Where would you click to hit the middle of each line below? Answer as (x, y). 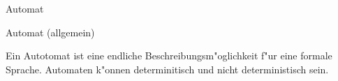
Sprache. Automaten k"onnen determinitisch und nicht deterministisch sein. (167, 69)
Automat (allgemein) (50, 32)
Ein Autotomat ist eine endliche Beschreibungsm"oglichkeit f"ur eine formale (169, 56)
